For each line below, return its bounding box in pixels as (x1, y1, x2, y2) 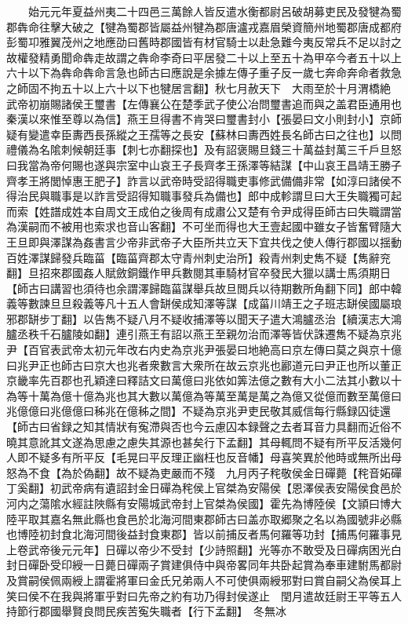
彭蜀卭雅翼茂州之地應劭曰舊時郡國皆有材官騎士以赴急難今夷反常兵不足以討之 (6, 34, 402, 50)
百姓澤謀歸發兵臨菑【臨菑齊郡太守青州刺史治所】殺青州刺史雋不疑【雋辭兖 (6, 249, 391, 265)
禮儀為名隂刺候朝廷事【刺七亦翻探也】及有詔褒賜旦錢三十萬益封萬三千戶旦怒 (6, 141, 402, 158)
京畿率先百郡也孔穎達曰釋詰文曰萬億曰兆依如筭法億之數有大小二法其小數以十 (6, 372, 402, 389)
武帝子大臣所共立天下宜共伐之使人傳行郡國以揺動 (148, 233, 402, 250)
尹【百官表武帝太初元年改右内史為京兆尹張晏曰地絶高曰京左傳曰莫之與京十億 (6, 341, 402, 358)
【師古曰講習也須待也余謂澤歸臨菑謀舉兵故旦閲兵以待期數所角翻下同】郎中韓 (6, 279, 402, 296)
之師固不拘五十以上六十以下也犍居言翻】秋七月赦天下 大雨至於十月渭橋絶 (6, 79, 391, 96)
